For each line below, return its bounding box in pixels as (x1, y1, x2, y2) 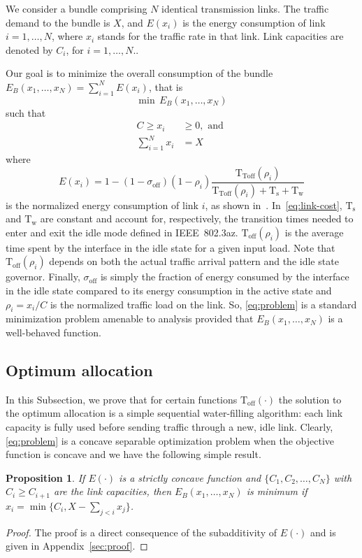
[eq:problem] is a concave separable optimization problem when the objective (6, 433, 335, 448)
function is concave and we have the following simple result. (6, 447, 261, 462)
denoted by (6, 42, 53, 57)
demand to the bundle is (6, 15, 110, 29)
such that (6, 105, 46, 120)
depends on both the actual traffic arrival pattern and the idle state (49, 254, 339, 269)
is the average (284, 224, 344, 239)
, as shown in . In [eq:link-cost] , (205, 197, 342, 212)
